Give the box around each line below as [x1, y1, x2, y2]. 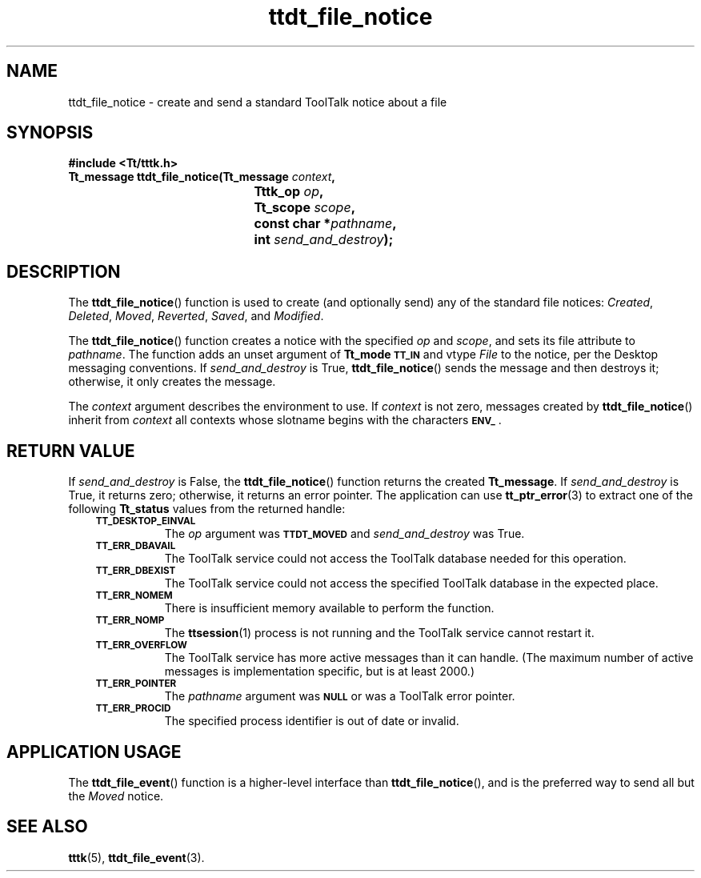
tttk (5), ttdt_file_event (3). [68, 850, 205, 864]
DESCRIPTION [6, 261, 121, 282]
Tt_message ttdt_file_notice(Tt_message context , [68, 170, 335, 184]
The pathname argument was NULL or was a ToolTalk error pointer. [164, 689, 515, 704]
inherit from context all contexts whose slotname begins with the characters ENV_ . [68, 413, 502, 427]
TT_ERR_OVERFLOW [95, 639, 187, 651]
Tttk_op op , [254, 183, 324, 200]
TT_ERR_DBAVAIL [95, 540, 176, 552]
